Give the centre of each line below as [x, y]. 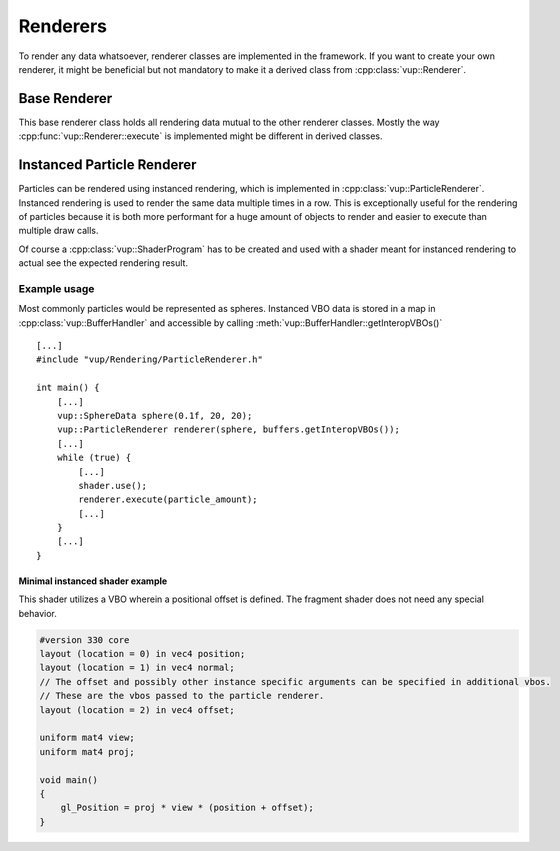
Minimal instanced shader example [93, 581]
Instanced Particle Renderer [107, 165]
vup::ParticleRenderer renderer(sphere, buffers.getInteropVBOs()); [228, 429]
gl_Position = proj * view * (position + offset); [187, 808]
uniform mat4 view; [87, 738]
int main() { [68, 388]
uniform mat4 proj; [87, 751]
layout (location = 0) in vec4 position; [142, 654]
